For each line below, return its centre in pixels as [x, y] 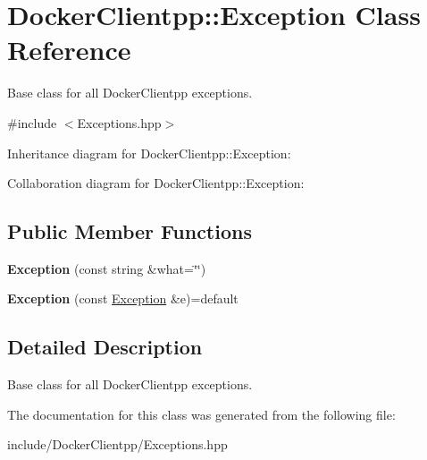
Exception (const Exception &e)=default [123, 298]
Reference [69, 50]
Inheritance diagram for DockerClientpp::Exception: [149, 153]
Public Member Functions [130, 231]
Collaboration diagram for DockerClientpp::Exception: [156, 183]
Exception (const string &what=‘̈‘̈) [107, 268]
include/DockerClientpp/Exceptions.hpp [117, 444]
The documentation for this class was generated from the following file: [201, 414]
